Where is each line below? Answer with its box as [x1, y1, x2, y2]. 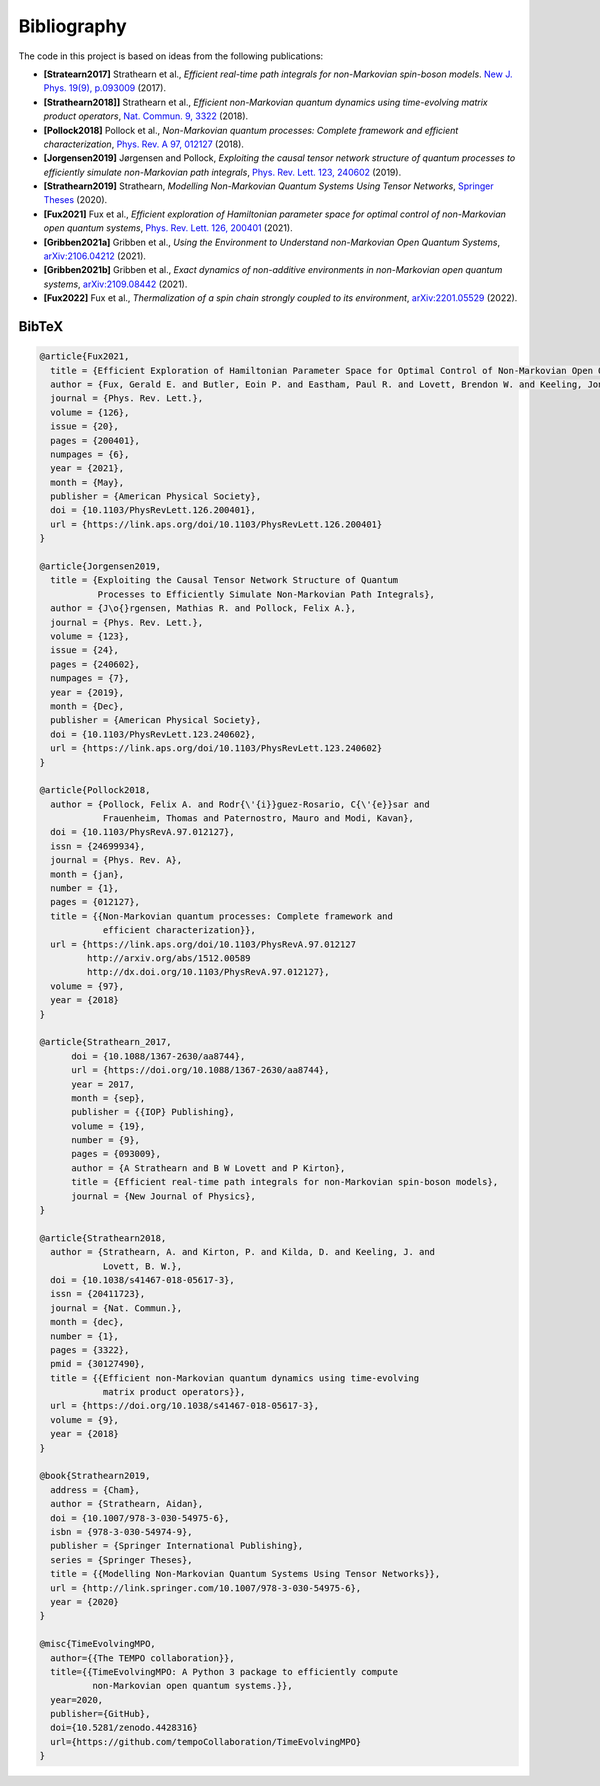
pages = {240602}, [50, 658, 140, 670]
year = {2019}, [50, 686, 125, 698]
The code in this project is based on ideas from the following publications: [18, 50, 324, 62]
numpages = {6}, [50, 448, 130, 460]
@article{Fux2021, [39, 351, 130, 362]
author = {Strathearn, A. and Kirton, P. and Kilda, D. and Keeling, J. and [50, 1246, 435, 1258]
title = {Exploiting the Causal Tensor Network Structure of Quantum [50, 575, 399, 586]
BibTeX [18, 318, 64, 335]
